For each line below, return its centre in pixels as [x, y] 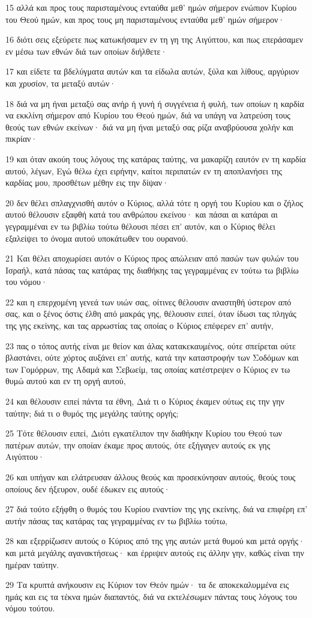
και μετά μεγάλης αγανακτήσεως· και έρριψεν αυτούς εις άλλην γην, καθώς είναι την [155, 552]
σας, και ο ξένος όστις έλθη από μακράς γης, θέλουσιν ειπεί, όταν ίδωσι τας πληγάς [151, 314]
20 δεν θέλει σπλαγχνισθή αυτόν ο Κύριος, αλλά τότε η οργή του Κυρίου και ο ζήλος [154, 202]
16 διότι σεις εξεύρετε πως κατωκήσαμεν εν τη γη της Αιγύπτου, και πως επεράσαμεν [154, 39]
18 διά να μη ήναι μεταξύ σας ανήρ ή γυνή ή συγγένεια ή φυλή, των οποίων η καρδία [155, 103]
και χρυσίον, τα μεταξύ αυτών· [61, 83]
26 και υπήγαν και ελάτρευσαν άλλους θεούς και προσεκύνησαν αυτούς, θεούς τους [151, 477]
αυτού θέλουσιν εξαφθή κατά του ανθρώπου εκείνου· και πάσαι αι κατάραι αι [142, 214]
